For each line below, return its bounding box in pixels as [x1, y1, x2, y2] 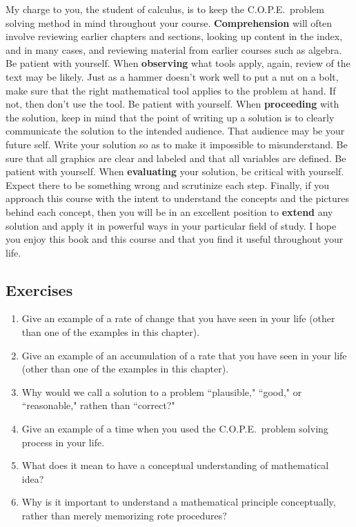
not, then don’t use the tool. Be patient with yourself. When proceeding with [6, 97, 339, 111]
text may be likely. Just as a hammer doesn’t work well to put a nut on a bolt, [6, 69, 339, 83]
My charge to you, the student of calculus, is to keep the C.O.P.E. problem [6, 2, 324, 16]
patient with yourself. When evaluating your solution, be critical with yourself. [6, 164, 344, 179]
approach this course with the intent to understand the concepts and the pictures [6, 191, 349, 206]
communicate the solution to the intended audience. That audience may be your [6, 123, 345, 138]
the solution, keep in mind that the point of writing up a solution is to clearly [6, 110, 335, 124]
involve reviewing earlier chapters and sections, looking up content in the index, [6, 29, 343, 43]
